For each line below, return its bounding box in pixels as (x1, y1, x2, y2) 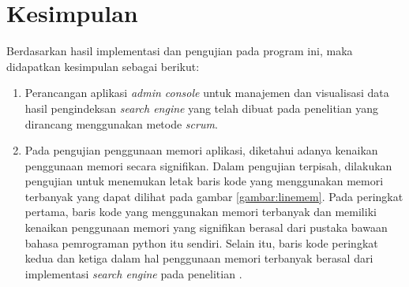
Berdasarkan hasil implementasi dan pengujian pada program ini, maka (6, 43, 353, 59)
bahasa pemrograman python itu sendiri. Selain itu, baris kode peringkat (24, 234, 378, 251)
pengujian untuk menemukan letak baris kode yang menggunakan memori (24, 173, 384, 189)
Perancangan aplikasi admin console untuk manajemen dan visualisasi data (24, 84, 389, 101)
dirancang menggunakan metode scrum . (24, 115, 218, 132)
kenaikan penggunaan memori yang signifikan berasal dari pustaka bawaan (24, 219, 388, 236)
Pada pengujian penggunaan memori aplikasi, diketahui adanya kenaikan (24, 142, 378, 158)
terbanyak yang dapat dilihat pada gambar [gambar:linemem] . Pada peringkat (24, 188, 403, 204)
